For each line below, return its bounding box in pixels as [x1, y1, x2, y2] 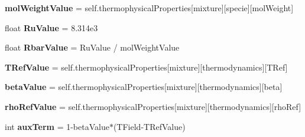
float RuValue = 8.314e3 [5, 21, 98, 34]
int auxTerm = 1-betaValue [5, 120, 109, 132]
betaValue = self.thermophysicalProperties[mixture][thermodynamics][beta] [5, 81, 283, 93]
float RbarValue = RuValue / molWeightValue [5, 41, 180, 54]
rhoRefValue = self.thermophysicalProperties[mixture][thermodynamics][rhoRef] [5, 100, 301, 112]
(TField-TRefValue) [113, 120, 186, 132]
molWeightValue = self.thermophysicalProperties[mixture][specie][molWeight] [5, 2, 294, 14]
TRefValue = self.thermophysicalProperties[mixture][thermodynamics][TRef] [5, 61, 288, 73]
